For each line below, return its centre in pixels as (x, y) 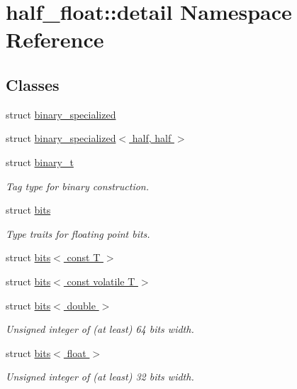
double (81, 305)
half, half (152, 138)
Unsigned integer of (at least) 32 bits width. (100, 377)
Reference (55, 39)
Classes (33, 84)
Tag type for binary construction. (78, 186)
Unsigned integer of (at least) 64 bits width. (100, 329)
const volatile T (101, 281)
